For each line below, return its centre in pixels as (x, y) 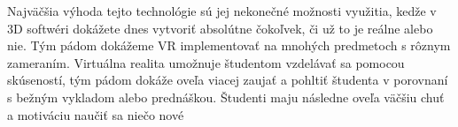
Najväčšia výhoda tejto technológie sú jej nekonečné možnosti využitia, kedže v (222, 11)
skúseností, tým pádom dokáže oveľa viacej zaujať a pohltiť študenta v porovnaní (228, 80)
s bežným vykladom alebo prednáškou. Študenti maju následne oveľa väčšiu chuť (226, 97)
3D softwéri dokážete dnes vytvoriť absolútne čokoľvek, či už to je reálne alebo (220, 28)
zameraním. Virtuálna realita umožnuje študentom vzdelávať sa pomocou (206, 62)
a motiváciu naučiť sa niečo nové (96, 114)
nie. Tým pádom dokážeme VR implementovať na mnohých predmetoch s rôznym (229, 45)
